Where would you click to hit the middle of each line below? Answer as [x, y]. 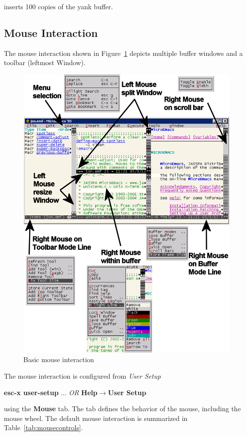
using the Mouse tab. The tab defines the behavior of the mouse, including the [123, 409]
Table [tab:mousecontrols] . [43, 427]
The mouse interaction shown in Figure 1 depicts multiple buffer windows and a [123, 53]
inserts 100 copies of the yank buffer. [58, 6]
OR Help [83, 392]
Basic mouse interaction [59, 359]
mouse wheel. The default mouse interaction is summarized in [96, 418]
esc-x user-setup [31, 392]
